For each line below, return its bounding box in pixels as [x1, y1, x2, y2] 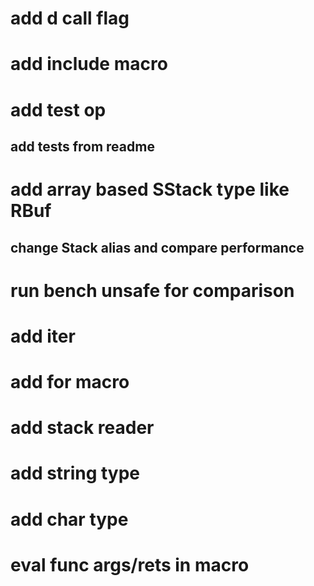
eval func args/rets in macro [10, 553, 250, 576]
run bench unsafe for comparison [10, 279, 295, 302]
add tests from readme [10, 138, 155, 155]
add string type [10, 462, 141, 485]
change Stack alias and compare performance [10, 239, 305, 256]
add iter [10, 325, 76, 347]
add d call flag [10, 7, 130, 30]
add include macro [10, 53, 168, 76]
